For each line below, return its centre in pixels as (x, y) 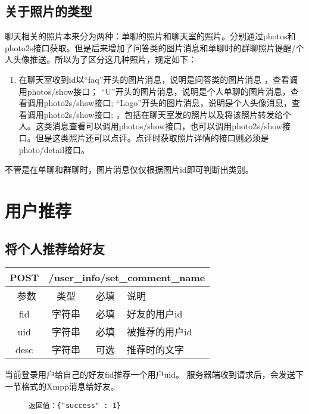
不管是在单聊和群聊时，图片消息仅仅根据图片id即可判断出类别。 (129, 169)
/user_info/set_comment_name (127, 278)
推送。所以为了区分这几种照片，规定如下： (113, 59)
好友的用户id (155, 314)
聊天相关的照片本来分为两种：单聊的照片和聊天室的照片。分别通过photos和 (150, 36)
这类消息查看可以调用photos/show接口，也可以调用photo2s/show (159, 126)
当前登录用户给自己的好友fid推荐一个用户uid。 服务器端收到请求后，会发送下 (154, 374)
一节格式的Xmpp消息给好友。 (62, 386)
